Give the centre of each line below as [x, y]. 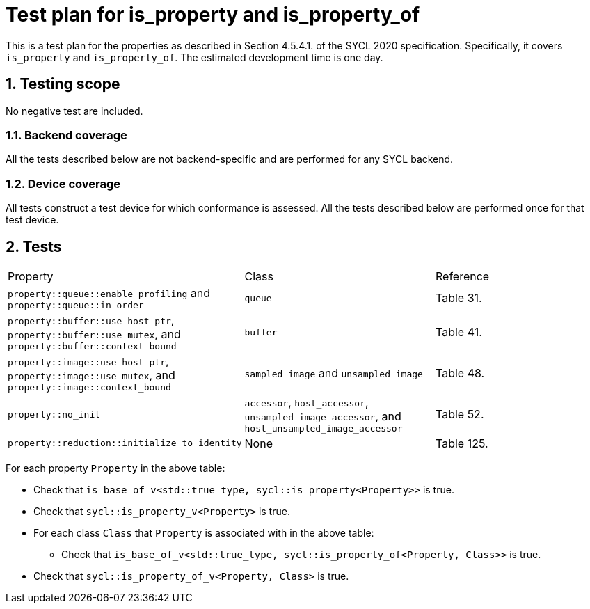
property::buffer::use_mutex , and [94, 334]
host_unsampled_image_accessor [324, 428]
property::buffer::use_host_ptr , [91, 320]
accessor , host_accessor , [306, 402]
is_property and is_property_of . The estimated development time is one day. [194, 57]
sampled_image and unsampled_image [334, 373]
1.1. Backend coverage [66, 135]
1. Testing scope [63, 84]
